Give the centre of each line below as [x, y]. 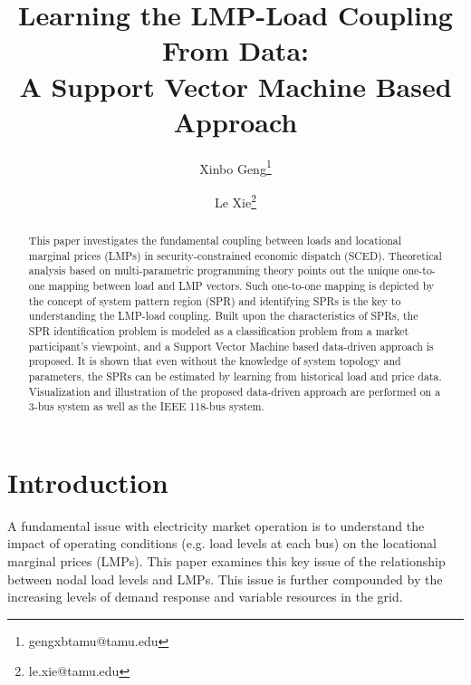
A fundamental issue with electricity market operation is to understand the [216, 525]
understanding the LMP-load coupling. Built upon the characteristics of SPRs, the [223, 316]
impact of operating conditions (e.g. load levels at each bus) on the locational [222, 543]
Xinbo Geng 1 [235, 167]
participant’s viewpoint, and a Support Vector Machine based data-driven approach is [231, 346]
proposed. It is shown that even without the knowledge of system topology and [215, 361]
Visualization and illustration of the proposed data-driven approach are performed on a [235, 391]
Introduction [88, 482]
